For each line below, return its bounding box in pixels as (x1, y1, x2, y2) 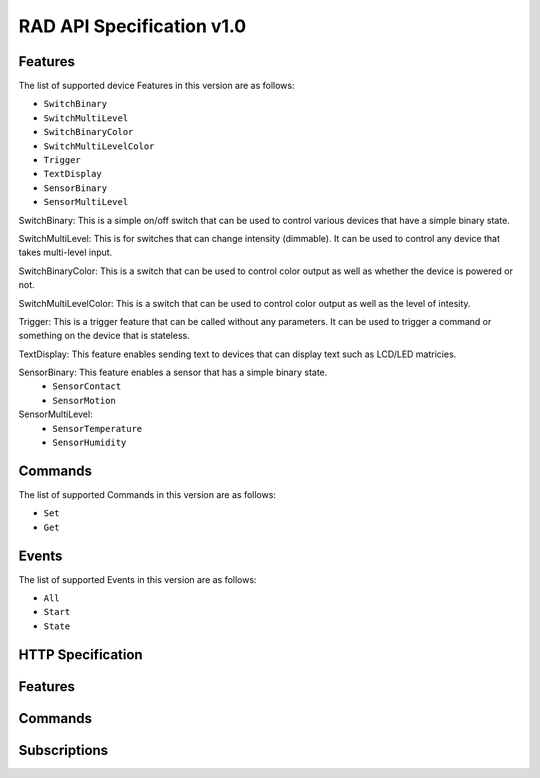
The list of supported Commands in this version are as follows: (18, 488, 277, 500)
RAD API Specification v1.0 (18, 15, 247, 37)
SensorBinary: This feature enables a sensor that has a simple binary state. (18, 366, 328, 379)
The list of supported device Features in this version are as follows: (18, 80, 295, 92)
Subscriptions (18, 741, 109, 759)
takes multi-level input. (18, 246, 113, 259)
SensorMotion (52, 395, 117, 406)
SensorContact (52, 381, 122, 392)
